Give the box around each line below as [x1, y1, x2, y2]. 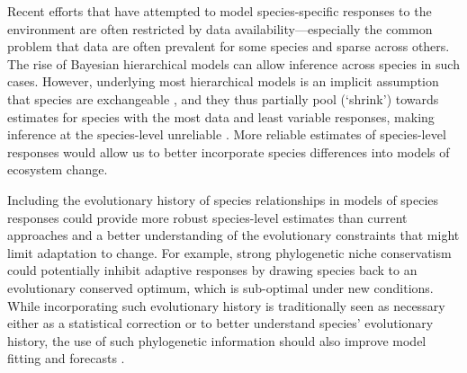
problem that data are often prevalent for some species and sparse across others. [7, 37, 450, 56]
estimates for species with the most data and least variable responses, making [7, 107, 435, 126]
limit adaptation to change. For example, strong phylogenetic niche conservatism [7, 243, 452, 262]
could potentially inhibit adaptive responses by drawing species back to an [7, 261, 418, 280]
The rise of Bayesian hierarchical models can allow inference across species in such [7, 54, 460, 73]
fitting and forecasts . [7, 349, 125, 368]
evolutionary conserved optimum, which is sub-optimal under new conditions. [7, 278, 434, 297]
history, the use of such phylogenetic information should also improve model [7, 331, 427, 350]
